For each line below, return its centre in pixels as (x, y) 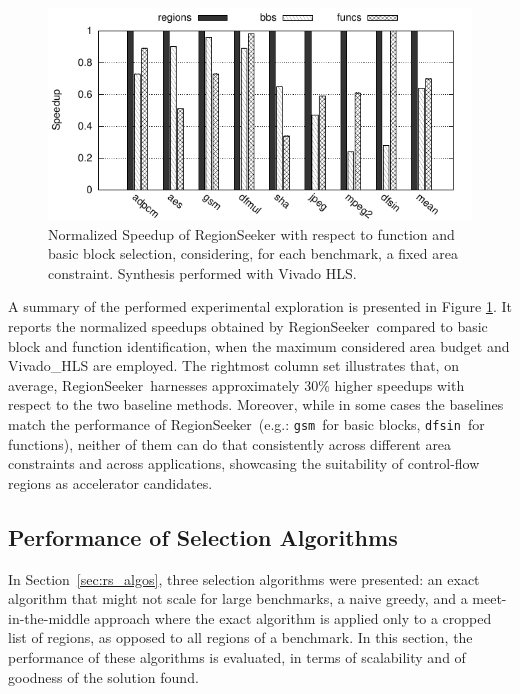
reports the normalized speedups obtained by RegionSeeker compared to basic (248, 325)
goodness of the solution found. (103, 676)
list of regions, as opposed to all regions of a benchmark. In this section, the (240, 637)
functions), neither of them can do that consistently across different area (230, 443)
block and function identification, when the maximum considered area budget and (259, 345)
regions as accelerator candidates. (110, 482)
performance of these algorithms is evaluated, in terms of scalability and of (237, 656)
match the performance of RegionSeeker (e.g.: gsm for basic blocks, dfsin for (246, 423)
